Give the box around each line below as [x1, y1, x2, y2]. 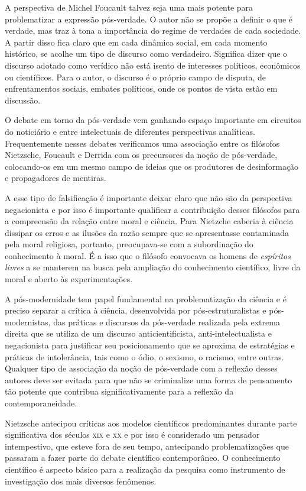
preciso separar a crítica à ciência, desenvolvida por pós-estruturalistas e [5, 304, 266, 316]
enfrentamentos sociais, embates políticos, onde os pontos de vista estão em [5, 82, 278, 95]
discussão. [5, 93, 41, 106]
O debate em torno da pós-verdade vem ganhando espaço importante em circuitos [5, 114, 301, 126]
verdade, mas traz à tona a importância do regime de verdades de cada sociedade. [5, 24, 301, 37]
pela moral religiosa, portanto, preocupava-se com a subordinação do [5, 238, 253, 250]
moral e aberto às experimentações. [5, 273, 133, 285]
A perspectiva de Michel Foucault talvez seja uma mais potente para [5, 1, 253, 13]
